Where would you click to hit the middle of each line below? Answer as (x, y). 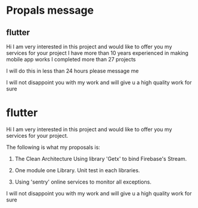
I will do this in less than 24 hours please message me (72, 71)
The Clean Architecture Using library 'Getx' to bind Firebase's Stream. (100, 159)
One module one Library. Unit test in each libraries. (77, 170)
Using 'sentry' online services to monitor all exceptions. (83, 182)
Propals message (50, 10)
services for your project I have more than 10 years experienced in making (98, 53)
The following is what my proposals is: (53, 147)
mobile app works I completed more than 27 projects (71, 59)
